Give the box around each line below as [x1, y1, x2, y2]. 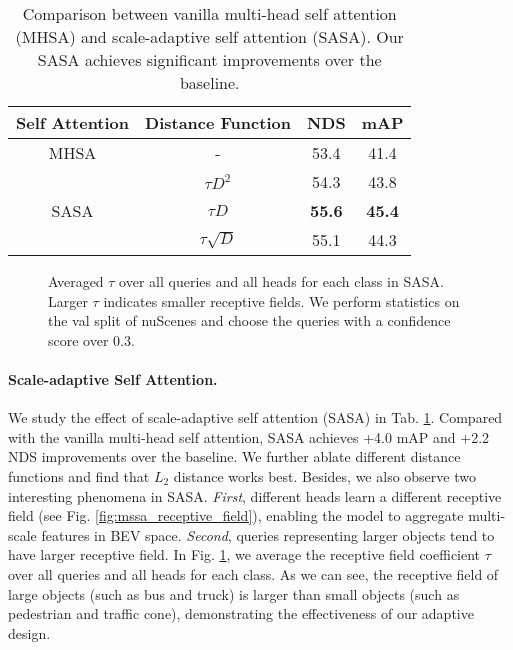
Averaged [48, 271, 104, 291]
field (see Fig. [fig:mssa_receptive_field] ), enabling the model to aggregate [8, 505, 464, 526]
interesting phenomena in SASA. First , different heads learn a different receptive [8, 485, 502, 506]
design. [8, 622, 51, 643]
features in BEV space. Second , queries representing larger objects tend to [41, 524, 495, 545]
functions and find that [8, 465, 150, 486]
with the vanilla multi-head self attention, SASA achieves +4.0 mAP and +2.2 [8, 426, 490, 447]
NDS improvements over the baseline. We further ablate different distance [8, 446, 461, 467]
